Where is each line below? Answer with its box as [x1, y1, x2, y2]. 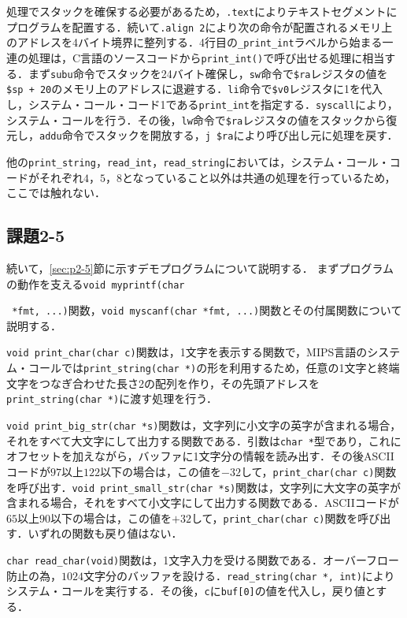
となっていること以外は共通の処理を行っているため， [122, 169, 396, 185]
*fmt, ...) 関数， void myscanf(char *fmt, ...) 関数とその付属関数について [12, 302, 402, 318]
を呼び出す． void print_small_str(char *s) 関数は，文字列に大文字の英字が [6, 478, 401, 495]
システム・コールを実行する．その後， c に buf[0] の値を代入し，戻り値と [6, 583, 376, 599]
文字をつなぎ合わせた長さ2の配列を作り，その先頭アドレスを [6, 374, 320, 391]
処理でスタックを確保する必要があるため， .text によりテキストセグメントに [6, 3, 398, 19]
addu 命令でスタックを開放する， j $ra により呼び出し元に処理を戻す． [39, 127, 398, 143]
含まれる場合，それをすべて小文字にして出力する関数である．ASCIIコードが [6, 494, 399, 511]
